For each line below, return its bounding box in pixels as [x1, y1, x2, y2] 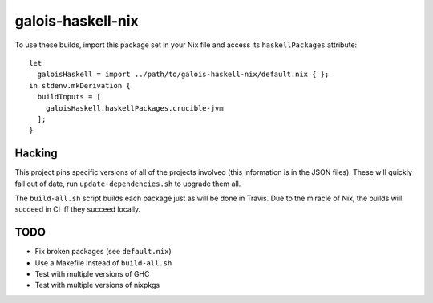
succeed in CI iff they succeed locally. [14, 204, 141, 214]
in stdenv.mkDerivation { [29, 81, 132, 90]
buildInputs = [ [37, 92, 102, 102]
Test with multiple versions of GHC [34, 269, 150, 279]
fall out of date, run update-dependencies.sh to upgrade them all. [14, 179, 241, 188]
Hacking [14, 147, 58, 160]
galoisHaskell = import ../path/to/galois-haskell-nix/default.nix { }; [37, 70, 330, 79]
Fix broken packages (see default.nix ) [34, 247, 172, 257]
